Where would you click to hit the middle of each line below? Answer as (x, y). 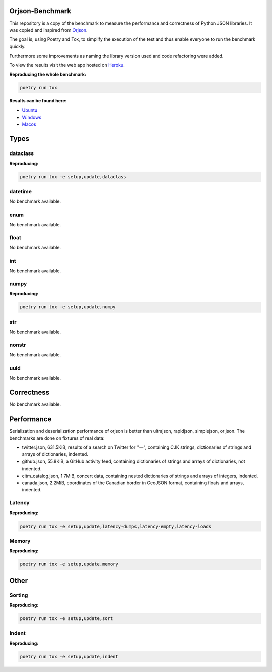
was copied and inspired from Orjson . (48, 30)
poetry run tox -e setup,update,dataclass (73, 177)
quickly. (17, 46)
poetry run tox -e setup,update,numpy (68, 307)
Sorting (19, 595)
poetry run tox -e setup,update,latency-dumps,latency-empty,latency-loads (116, 526)
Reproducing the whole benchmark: (48, 74)
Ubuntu (30, 110)
